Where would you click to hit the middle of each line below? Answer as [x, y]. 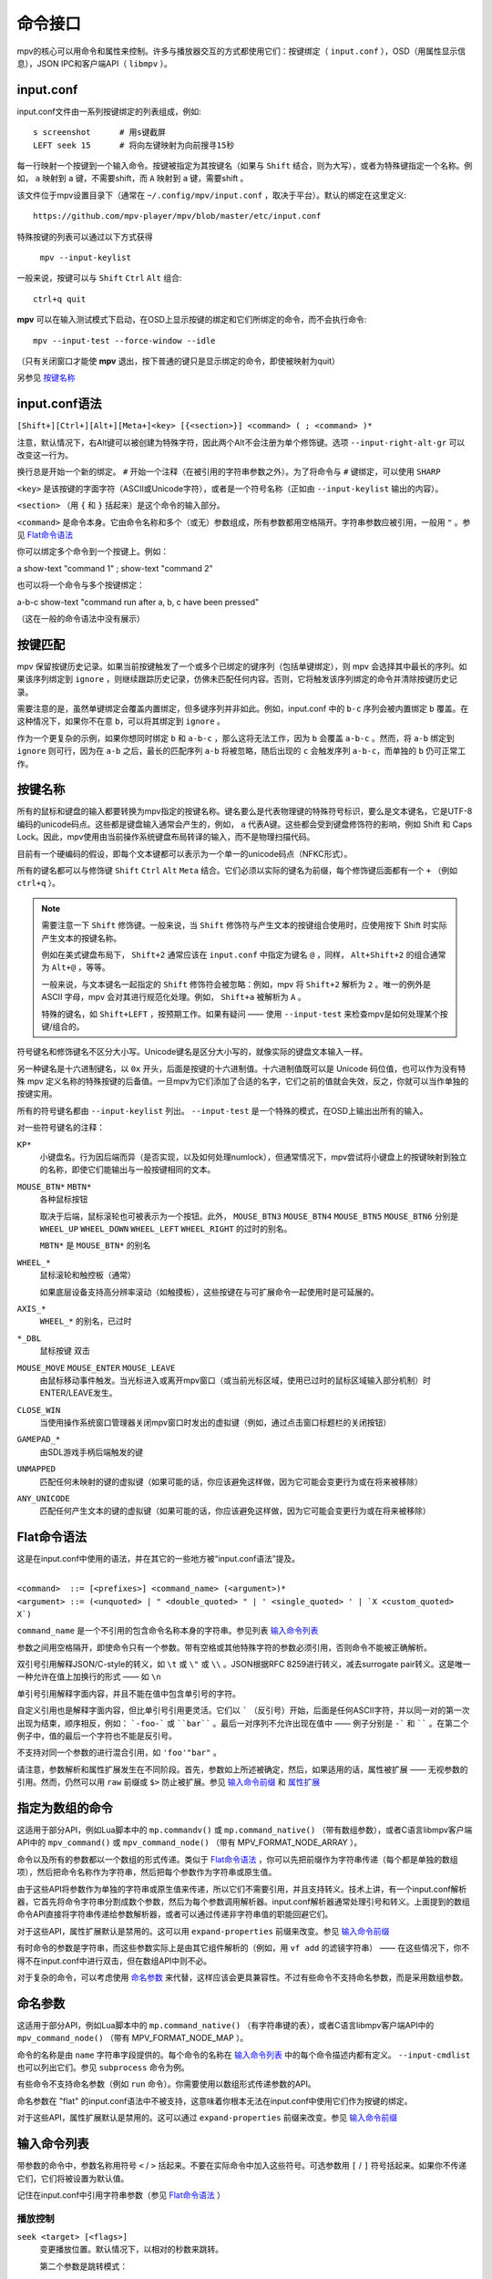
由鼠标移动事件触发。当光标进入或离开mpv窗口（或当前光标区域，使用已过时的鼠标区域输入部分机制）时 [236, 1380]
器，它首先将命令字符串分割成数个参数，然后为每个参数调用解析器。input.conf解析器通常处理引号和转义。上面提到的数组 [243, 1902]
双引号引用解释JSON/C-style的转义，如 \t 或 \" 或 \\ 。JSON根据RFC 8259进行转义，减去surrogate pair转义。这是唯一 [244, 1665]
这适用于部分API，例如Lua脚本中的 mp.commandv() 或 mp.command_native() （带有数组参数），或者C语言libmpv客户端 [245, 1830]
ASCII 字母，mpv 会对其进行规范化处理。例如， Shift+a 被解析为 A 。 [174, 997]
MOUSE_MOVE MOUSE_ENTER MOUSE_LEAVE [96, 1368]
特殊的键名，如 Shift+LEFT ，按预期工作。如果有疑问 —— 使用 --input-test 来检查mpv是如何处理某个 [241, 1014]
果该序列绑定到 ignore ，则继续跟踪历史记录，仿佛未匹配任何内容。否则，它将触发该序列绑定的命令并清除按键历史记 [237, 679]
